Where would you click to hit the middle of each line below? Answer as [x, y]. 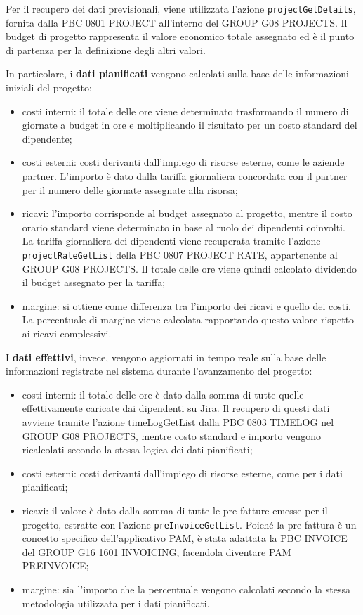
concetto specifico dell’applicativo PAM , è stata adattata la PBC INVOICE [185, 538]
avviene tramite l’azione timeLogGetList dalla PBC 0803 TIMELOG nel [178, 421]
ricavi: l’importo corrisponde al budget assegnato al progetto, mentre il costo [187, 213]
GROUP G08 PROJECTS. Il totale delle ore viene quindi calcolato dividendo [190, 268]
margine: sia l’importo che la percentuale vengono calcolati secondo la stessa [186, 589]
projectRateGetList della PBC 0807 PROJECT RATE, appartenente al [180, 254]
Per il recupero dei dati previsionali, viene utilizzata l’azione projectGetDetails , [181, 8]
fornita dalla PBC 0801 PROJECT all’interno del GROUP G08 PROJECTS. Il [177, 22]
